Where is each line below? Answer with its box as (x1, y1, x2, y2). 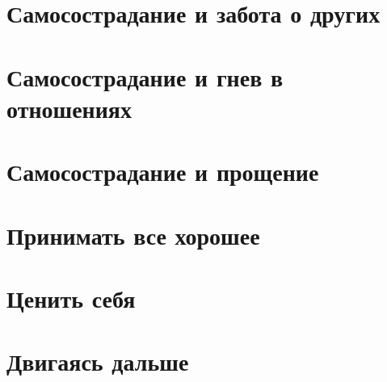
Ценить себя (6, 281, 136, 314)
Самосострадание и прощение (6, 155, 319, 188)
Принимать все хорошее (6, 218, 260, 251)
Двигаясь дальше (6, 345, 189, 378)
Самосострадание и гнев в (6, 60, 284, 93)
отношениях (6, 91, 132, 124)
